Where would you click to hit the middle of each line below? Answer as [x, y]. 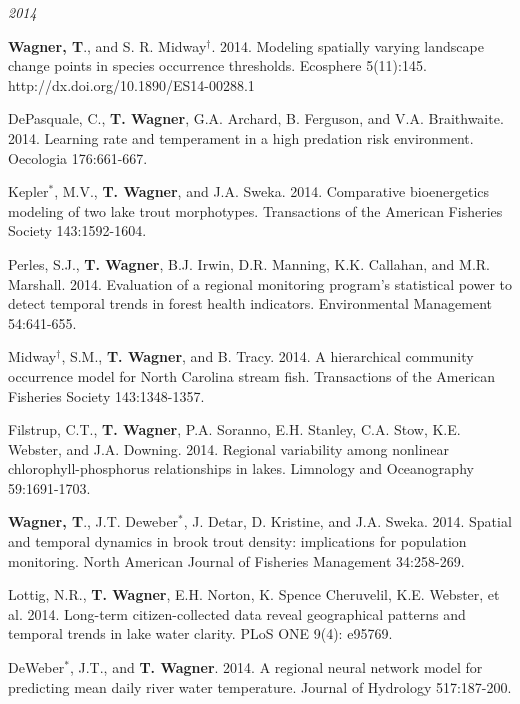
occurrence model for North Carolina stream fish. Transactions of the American [252, 375]
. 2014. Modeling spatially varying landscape [347, 45]
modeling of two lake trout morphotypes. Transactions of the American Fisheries [255, 210]
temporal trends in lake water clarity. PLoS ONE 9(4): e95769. [200, 633]
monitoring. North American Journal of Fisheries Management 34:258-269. [236, 560]
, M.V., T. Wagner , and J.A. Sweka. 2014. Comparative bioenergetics [272, 191]
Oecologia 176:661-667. [78, 157]
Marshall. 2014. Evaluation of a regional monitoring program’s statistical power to [260, 283]
